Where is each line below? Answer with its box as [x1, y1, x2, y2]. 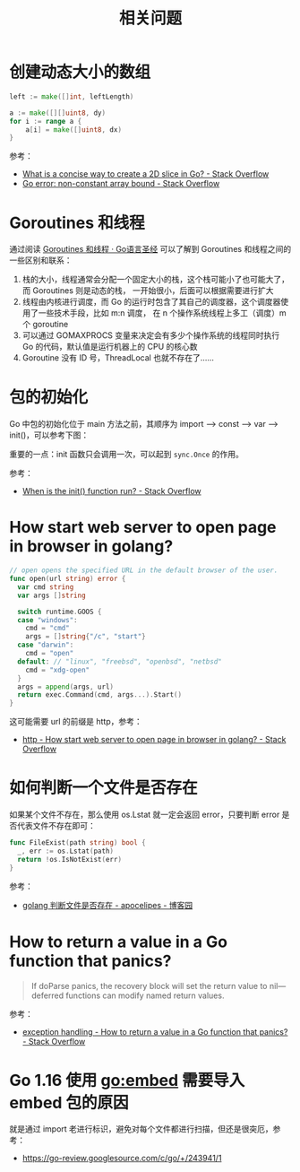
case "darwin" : [17, 640, 74, 650]
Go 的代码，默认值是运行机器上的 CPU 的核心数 [21, 342, 199, 352]
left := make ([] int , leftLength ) [9, 91, 134, 101]
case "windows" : [17, 615, 78, 624]
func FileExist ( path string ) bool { [9, 838, 146, 847]
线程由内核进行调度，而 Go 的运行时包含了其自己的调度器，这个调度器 [21, 297, 281, 308]
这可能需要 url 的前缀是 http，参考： [9, 716, 142, 727]
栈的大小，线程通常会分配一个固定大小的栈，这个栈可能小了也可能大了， [21, 274, 289, 285]
